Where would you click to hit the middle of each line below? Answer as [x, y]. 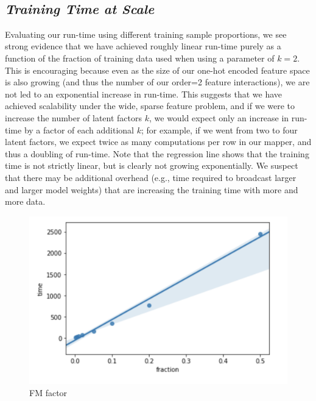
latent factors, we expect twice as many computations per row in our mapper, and [158, 142]
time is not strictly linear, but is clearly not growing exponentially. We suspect [152, 165]
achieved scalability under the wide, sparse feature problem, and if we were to [150, 106]
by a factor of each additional [79, 130]
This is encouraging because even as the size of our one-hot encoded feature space [157, 70]
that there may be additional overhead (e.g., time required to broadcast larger [151, 177]
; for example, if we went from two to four [219, 130]
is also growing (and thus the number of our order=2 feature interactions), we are [157, 82]
